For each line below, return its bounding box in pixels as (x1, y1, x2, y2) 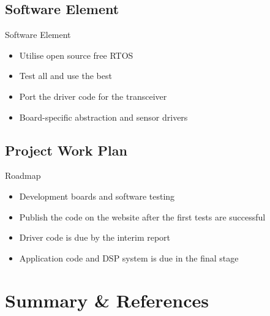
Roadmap (5, 169, 41, 182)
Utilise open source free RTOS (19, 48, 133, 61)
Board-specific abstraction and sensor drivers (19, 110, 188, 123)
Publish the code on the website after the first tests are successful (19, 210, 266, 223)
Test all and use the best (19, 69, 112, 82)
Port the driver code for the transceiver (19, 89, 167, 102)
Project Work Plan (5, 140, 127, 159)
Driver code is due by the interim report (19, 231, 171, 244)
